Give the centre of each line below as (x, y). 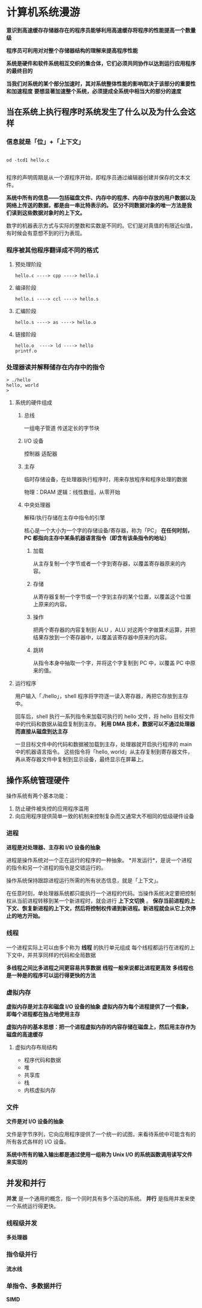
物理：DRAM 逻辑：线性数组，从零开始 (72, 492)
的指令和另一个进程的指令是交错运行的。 (56, 868)
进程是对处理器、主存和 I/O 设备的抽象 (54, 847)
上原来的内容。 (51, 604)
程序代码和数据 (42, 1060)
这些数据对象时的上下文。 (54, 213)
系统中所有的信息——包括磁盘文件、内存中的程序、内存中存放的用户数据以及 (101, 198)
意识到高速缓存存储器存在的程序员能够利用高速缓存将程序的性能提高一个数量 (101, 30)
